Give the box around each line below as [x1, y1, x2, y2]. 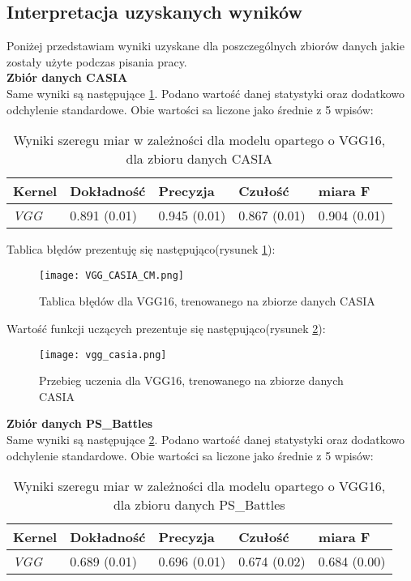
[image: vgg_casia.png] [39, 348, 167, 361]
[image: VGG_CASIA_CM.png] [39, 269, 184, 281]
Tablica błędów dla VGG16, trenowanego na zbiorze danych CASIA [39, 293, 375, 310]
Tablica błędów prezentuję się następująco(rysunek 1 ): [6, 241, 276, 258]
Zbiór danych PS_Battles [6, 415, 153, 432]
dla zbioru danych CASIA [126, 149, 273, 169]
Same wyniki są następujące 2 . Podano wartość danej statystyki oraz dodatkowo [6, 431, 405, 448]
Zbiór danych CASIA [6, 69, 128, 86]
